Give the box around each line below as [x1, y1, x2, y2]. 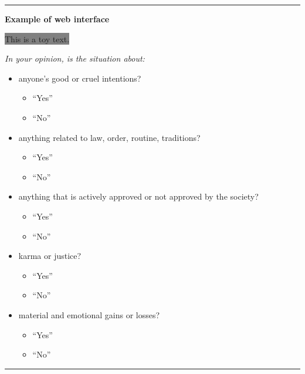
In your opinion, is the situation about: [5, 52, 145, 65]
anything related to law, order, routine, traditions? [18, 131, 201, 143]
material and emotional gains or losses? [18, 308, 160, 321]
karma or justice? [18, 250, 82, 262]
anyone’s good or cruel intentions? [18, 72, 141, 84]
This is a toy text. [5, 32, 70, 45]
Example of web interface [5, 13, 110, 25]
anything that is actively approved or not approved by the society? [18, 190, 259, 203]
